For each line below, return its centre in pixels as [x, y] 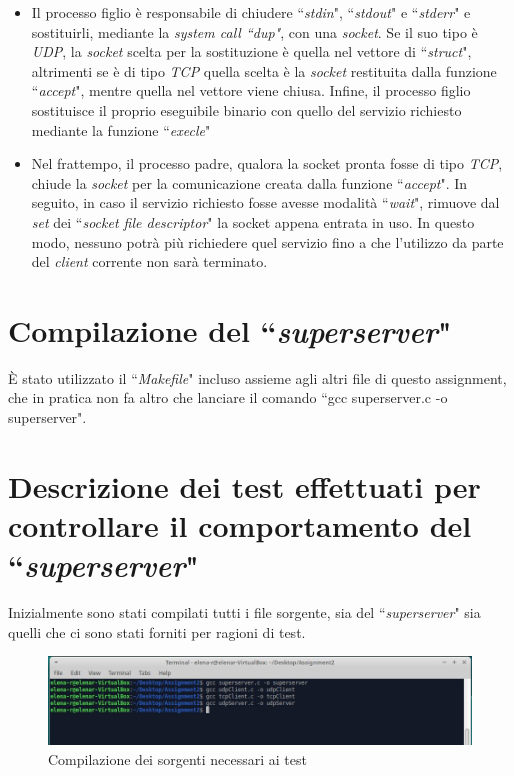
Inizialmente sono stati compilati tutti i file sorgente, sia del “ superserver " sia [244, 612]
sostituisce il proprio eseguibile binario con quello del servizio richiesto [246, 109]
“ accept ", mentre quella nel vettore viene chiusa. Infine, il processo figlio [251, 90]
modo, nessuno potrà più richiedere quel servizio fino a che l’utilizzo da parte [267, 241]
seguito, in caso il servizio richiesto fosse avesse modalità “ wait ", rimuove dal [265, 202]
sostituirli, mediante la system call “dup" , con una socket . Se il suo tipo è [254, 31]
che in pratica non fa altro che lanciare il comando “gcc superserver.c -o [228, 397]
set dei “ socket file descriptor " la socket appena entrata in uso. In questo [253, 221]
